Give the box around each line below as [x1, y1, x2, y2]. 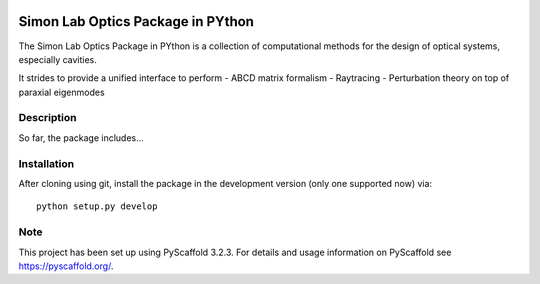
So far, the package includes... [18, 131, 144, 144]
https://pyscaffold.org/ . [18, 260, 114, 272]
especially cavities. [18, 53, 97, 65]
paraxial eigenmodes [18, 86, 105, 98]
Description [18, 111, 77, 125]
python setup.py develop [36, 201, 158, 212]
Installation [18, 156, 75, 170]
